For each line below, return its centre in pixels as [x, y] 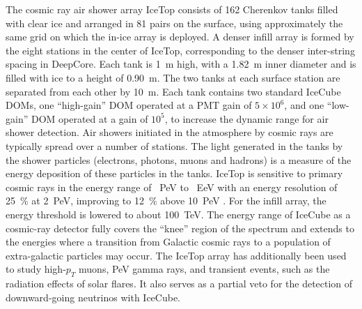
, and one [304, 105]
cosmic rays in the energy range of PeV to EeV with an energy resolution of [172, 187]
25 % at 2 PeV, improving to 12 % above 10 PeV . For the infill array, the [166, 201]
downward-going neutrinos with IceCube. [93, 297]
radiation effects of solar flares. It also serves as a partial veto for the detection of [179, 284]
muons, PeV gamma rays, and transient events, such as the [204, 269]
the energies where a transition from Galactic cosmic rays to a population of [168, 242]
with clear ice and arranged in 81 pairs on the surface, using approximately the [174, 23]
